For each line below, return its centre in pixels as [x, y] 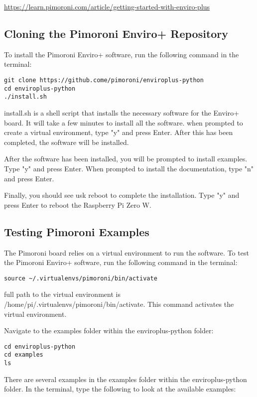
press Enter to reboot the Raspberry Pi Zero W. [78, 204]
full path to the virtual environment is [62, 294]
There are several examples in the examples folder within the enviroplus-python [126, 379]
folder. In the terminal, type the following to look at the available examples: [120, 389]
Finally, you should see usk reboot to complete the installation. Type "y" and [122, 195]
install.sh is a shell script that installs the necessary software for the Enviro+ [122, 112]
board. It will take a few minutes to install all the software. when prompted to [124, 122]
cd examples [24, 355]
